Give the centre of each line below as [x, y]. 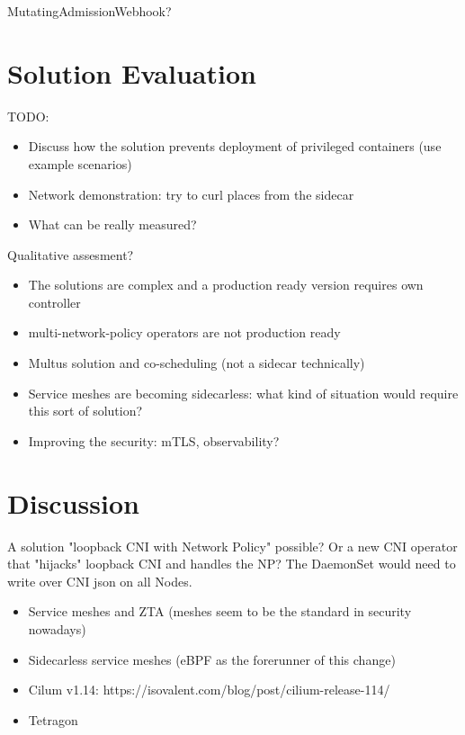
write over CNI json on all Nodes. [100, 581]
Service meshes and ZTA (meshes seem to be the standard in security [220, 611]
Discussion [73, 502]
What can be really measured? [112, 224]
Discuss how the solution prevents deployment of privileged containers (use [235, 146]
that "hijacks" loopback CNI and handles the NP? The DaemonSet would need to [232, 564]
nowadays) [57, 628]
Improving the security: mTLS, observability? [154, 440]
